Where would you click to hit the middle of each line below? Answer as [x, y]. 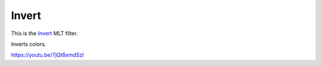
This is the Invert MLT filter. [44, 33]
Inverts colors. [29, 44]
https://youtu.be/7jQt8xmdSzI [47, 55]
